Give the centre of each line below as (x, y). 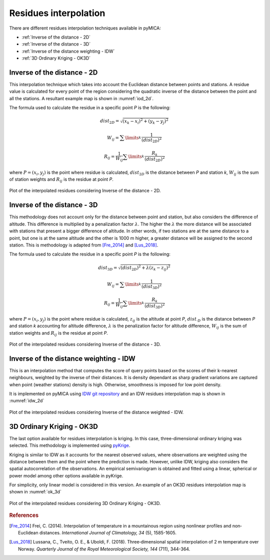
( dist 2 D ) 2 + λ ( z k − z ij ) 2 (145, 268)
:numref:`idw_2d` (27, 401)
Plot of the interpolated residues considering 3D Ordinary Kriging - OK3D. (85, 503)
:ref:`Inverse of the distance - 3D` (56, 44)
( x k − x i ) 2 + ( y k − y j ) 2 (145, 121)
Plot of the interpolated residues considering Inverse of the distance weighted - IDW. (96, 412)
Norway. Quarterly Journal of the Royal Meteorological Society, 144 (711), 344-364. (104, 549)
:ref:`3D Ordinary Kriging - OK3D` (56, 58)
